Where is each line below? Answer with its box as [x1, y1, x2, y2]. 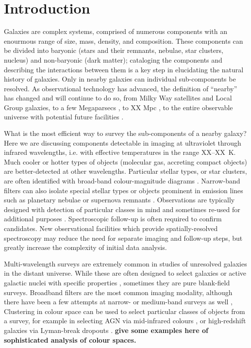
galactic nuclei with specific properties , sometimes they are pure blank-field [4, 277, 230, 287]
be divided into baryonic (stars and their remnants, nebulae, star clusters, [4, 45, 223, 55]
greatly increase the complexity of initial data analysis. [4, 242, 167, 252]
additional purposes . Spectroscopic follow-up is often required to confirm [4, 214, 222, 224]
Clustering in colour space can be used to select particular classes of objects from [4, 306, 245, 316]
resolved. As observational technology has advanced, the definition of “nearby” [4, 83, 237, 93]
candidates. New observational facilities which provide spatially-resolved [4, 223, 218, 233]
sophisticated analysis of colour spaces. [4, 334, 136, 345]
